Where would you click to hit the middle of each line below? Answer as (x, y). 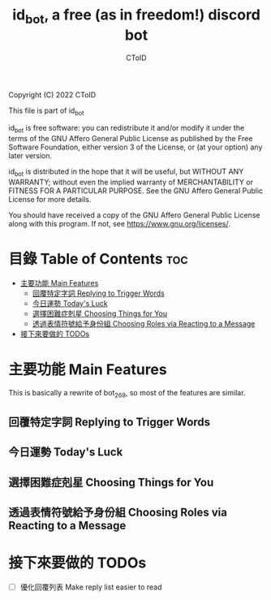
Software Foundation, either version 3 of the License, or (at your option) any (135, 147)
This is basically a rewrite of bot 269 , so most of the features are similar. (127, 393)
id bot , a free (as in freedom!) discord (136, 16)
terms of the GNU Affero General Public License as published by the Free (131, 139)
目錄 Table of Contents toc (98, 259)
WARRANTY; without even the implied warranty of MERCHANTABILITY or (131, 182)
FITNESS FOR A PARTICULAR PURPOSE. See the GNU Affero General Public (136, 190)
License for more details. (50, 199)
